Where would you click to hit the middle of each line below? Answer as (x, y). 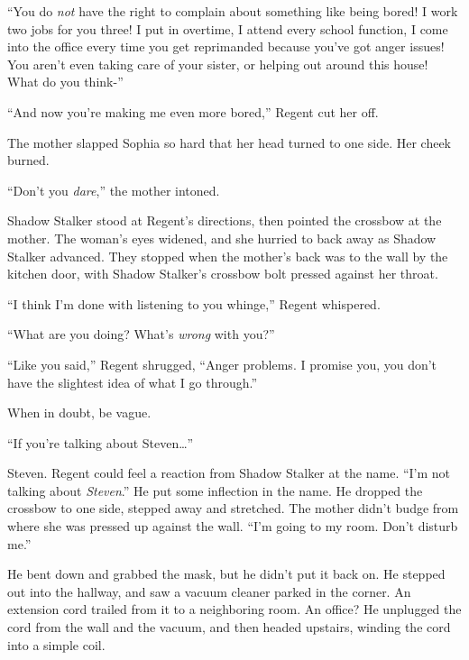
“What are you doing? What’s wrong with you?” (141, 334)
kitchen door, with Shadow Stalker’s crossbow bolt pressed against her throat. (223, 274)
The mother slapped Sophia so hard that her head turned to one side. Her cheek (229, 142)
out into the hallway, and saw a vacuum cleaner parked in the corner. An (209, 591)
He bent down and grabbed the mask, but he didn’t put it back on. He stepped (226, 574)
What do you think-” (65, 82)
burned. (28, 160)
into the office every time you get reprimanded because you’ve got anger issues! (226, 46)
